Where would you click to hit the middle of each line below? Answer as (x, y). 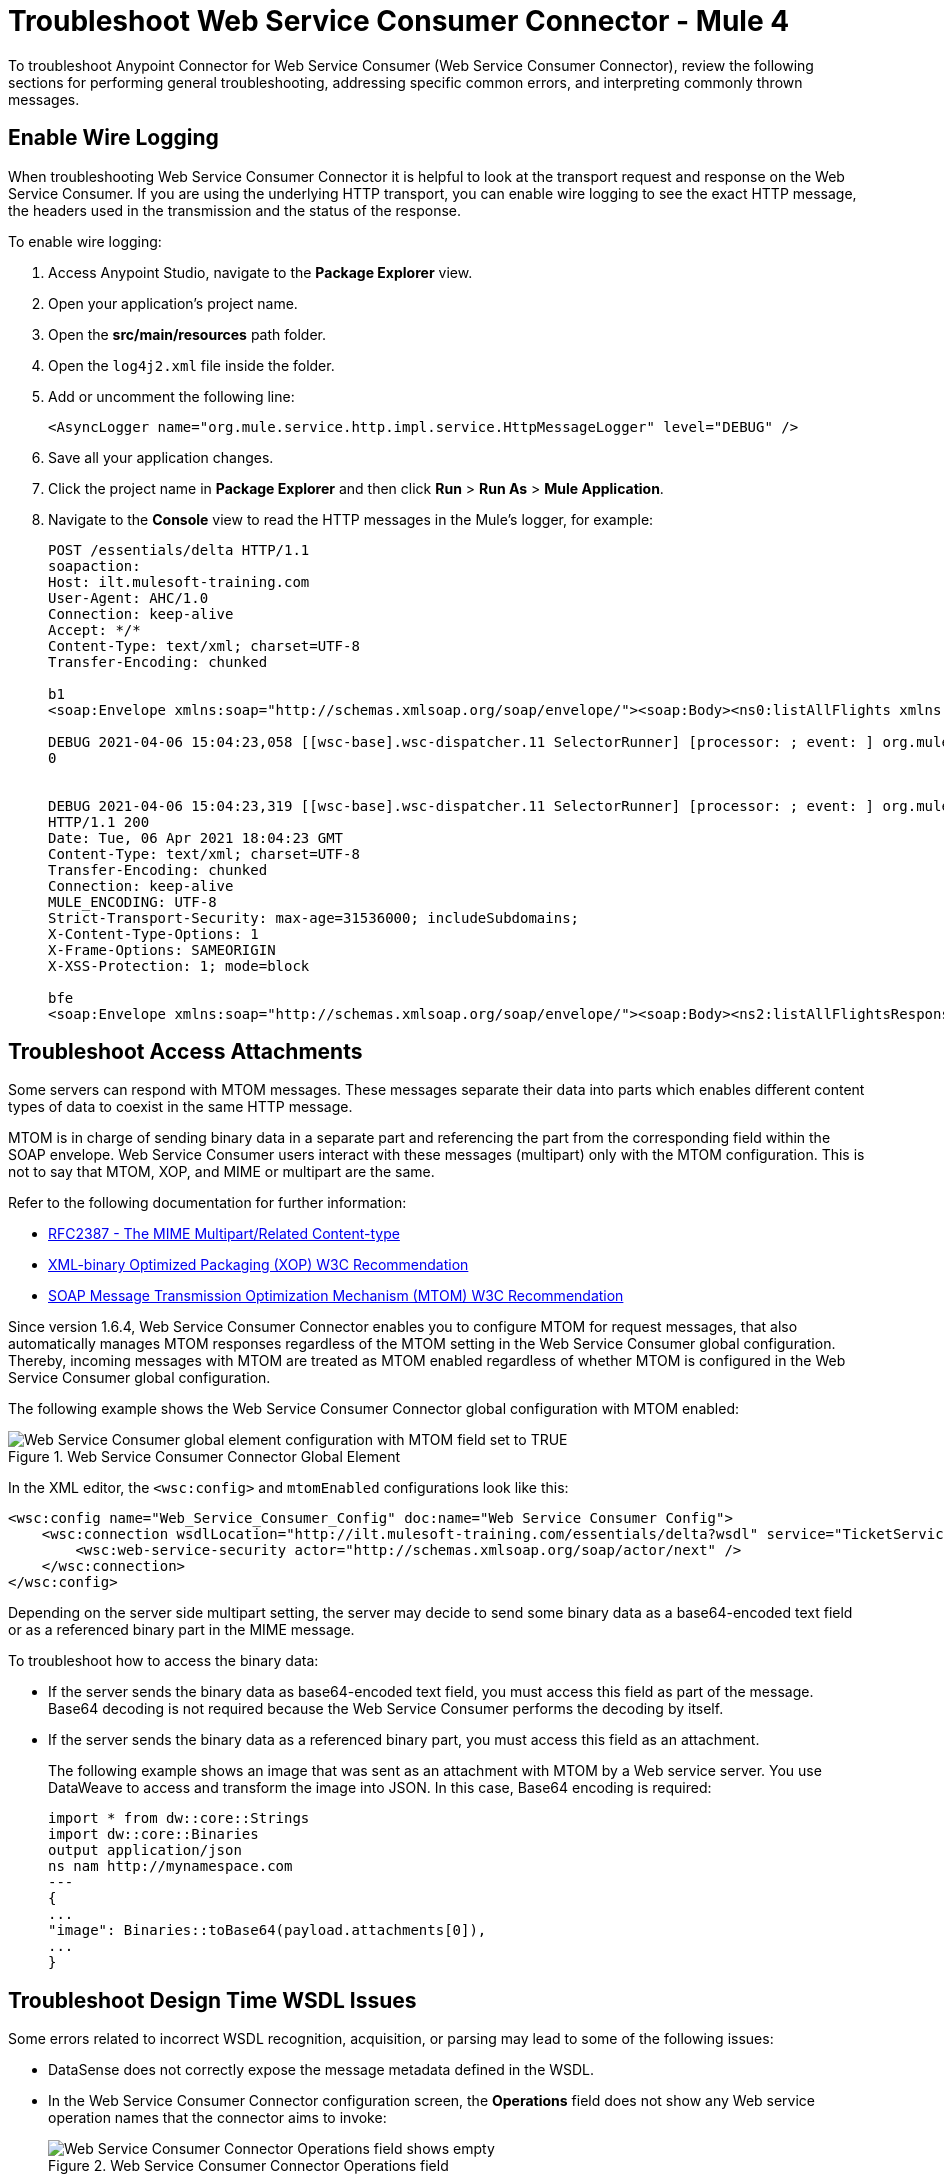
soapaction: (94, 565)
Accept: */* (94, 629)
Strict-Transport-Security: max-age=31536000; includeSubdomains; (314, 917)
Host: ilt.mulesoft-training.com (179, 581)
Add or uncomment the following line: (171, 396)
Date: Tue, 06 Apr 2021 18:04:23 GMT (196, 837)
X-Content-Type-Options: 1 (153, 933)
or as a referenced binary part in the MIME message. (181, 1630)
